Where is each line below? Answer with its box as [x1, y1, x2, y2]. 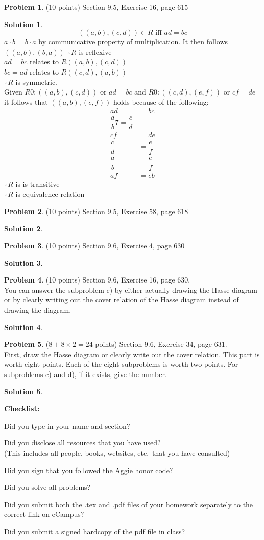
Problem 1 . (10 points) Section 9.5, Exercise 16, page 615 [4, 2, 188, 12]
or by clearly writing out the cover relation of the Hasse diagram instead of [4, 294, 239, 305]
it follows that [4, 96, 48, 107]
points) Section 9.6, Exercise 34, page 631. [95, 339, 227, 349]
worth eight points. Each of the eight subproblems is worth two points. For [4, 359, 238, 369]
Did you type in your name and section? [4, 420, 130, 431]
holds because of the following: [113, 96, 209, 107]
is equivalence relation [15, 189, 85, 199]
